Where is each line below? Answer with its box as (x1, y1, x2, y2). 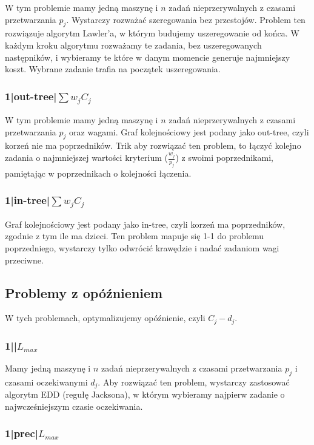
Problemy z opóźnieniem (5, 283, 163, 302)
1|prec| (5, 426, 39, 441)
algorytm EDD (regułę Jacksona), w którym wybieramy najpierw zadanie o (5, 388, 285, 401)
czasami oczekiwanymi (5, 375, 88, 388)
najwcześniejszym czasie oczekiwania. (5, 399, 143, 412)
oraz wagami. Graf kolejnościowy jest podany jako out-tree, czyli (69, 125, 309, 138)
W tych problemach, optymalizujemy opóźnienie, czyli (5, 311, 205, 324)
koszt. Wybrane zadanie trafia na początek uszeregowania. (5, 63, 221, 75)
